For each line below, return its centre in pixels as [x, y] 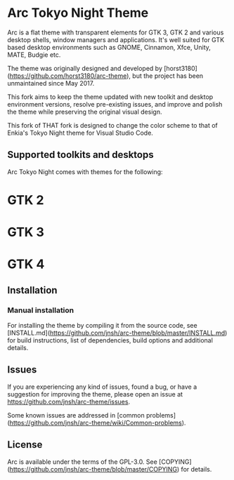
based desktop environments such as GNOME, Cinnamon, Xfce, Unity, [109, 47]
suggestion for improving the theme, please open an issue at [95, 394]
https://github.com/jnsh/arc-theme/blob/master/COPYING [93, 469]
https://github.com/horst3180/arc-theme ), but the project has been [106, 76]
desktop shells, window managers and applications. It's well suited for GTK [116, 39]
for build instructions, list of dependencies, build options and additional [110, 340]
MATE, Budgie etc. [34, 55]
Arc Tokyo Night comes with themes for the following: [85, 172]
